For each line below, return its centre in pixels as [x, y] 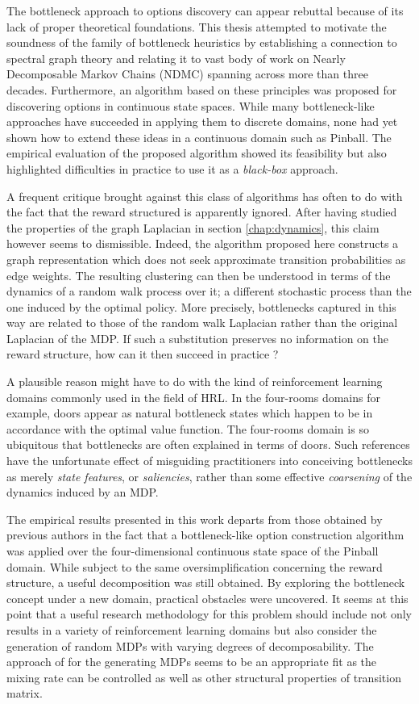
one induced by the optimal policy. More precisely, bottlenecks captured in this [201, 306]
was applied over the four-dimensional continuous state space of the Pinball [193, 551]
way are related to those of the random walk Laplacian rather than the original [202, 323]
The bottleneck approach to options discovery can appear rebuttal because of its [205, 10]
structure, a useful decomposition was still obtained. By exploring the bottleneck [206, 582]
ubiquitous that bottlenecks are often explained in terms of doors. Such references [208, 444]
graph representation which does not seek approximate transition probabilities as [206, 259]
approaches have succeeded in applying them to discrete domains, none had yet [202, 122]
